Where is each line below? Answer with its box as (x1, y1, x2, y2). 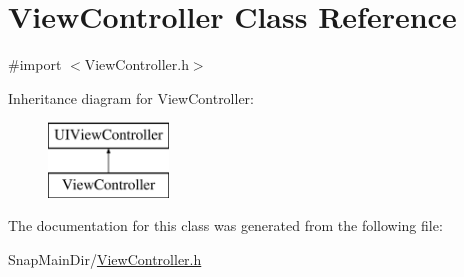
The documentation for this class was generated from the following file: (8, 215, 443, 236)
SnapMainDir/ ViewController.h (8, 249, 202, 270)
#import (8, 54, 62, 75)
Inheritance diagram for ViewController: (8, 87, 254, 108)
